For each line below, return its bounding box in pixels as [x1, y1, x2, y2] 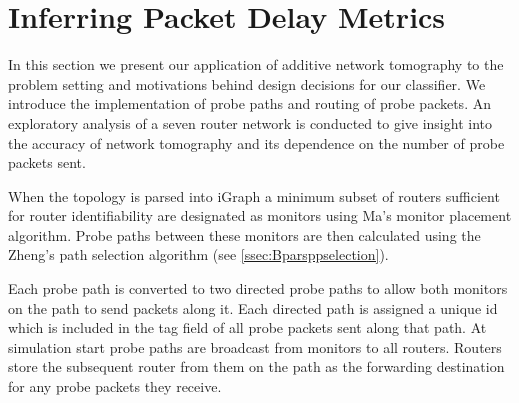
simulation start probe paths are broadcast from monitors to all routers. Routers [8, 336, 502, 357]
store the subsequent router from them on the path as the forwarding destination [8, 356, 505, 377]
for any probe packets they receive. [8, 376, 222, 397]
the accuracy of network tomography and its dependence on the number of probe [8, 132, 505, 153]
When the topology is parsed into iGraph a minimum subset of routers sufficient [8, 185, 500, 206]
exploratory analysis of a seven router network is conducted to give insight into [8, 112, 492, 133]
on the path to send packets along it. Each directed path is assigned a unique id [8, 297, 498, 318]
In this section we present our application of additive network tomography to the [8, 54, 504, 75]
